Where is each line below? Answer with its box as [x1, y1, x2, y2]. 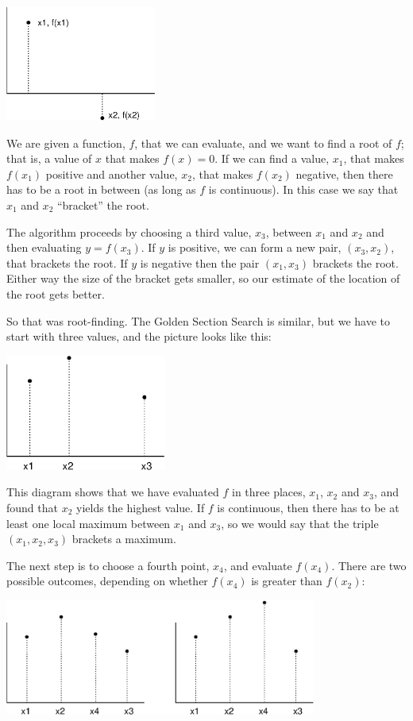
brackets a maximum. [71, 530, 176, 547]
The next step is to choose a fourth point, [6, 557, 210, 573]
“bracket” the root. [56, 196, 149, 213]
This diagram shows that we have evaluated [6, 484, 219, 500]
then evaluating [6, 239, 82, 256]
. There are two [331, 557, 407, 573]
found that [6, 499, 58, 515]
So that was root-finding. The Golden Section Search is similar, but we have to [6, 312, 391, 329]
